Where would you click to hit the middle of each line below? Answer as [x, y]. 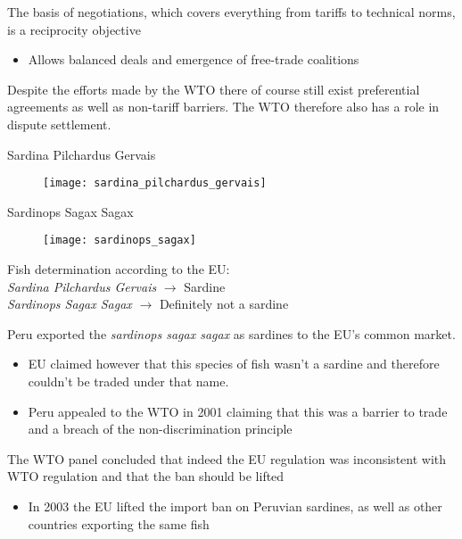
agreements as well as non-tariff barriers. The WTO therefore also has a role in [223, 107]
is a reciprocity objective [74, 29]
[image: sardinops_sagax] [120, 240]
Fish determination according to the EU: [119, 269]
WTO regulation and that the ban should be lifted [146, 476]
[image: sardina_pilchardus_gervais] [155, 183]
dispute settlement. [59, 124]
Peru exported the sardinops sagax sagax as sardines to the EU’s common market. [231, 333]
